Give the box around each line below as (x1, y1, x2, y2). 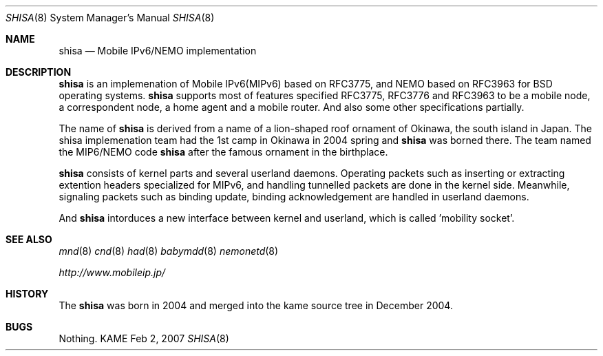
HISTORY (6, 288, 49, 300)
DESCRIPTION (6, 66, 72, 78)
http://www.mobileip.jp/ (59, 266, 166, 278)
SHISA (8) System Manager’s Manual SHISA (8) (6, 12, 215, 23)
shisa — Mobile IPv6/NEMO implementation (59, 45, 257, 56)
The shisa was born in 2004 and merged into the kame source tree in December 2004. (59, 300, 453, 311)
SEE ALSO (6, 233, 52, 245)
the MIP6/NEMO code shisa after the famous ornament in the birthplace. (59, 146, 388, 158)
